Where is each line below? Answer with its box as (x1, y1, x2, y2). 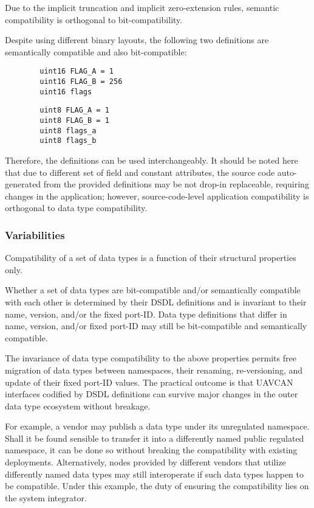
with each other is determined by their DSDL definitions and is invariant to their (5, 295, 307, 308)
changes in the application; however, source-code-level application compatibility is (5, 189, 309, 202)
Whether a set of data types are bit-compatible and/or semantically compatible (5, 284, 301, 296)
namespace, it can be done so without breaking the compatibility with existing (5, 444, 298, 456)
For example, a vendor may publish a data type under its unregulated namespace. (5, 420, 310, 433)
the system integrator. (5, 491, 87, 504)
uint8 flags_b (39, 136, 97, 145)
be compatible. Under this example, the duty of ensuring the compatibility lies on (5, 479, 309, 492)
